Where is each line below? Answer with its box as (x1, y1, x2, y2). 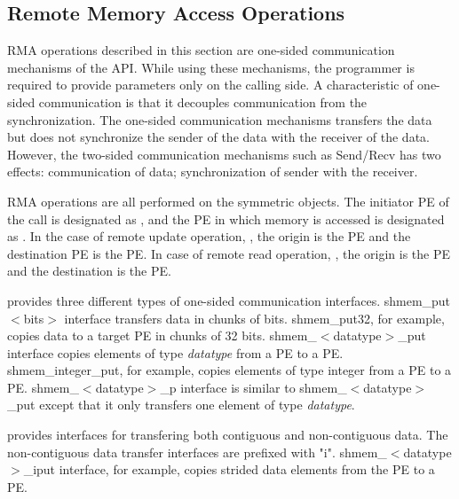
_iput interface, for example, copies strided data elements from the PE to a (23, 460, 435, 479)
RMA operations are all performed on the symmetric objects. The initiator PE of (7, 191, 449, 210)
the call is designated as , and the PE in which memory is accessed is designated (7, 209, 445, 228)
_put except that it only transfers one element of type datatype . (7, 395, 355, 414)
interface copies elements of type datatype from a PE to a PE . (7, 343, 344, 362)
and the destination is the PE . (7, 261, 171, 280)
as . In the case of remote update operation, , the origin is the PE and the (7, 227, 411, 246)
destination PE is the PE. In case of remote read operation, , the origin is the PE (7, 244, 451, 262)
